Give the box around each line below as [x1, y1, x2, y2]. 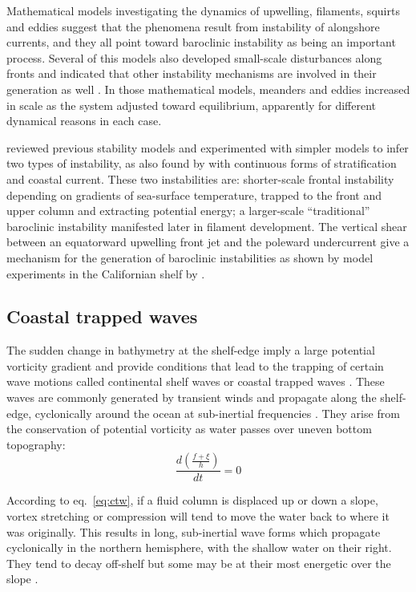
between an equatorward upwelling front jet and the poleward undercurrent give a [6, 233, 410, 250]
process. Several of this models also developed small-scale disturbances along [6, 49, 382, 66]
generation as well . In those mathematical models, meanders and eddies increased [6, 80, 410, 97]
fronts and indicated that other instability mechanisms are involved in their [6, 65, 377, 82]
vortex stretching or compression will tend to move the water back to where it [6, 508, 390, 525]
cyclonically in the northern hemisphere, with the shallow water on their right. [6, 539, 392, 556]
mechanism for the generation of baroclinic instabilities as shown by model [6, 249, 374, 266]
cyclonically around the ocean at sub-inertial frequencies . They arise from [34, 404, 400, 421]
